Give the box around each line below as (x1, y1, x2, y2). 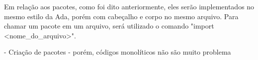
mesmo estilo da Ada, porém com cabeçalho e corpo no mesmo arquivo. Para (4, 11, 239, 21)
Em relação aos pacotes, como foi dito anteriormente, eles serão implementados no (4, 1, 255, 11)
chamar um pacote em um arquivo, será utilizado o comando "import (4, 21, 214, 31)
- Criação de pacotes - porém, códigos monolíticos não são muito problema (4, 47, 231, 57)
